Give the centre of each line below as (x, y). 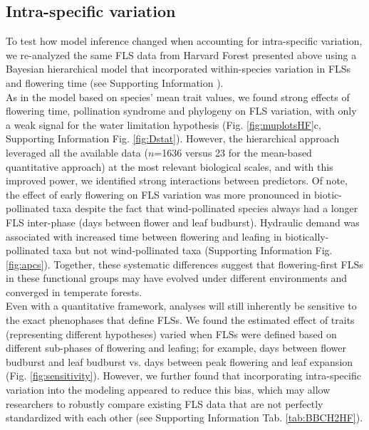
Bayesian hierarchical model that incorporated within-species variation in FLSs (178, 69)
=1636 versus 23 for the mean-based (233, 152)
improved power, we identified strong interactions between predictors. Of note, (177, 180)
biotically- (307, 236)
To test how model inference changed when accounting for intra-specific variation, (184, 41)
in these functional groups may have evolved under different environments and (177, 278)
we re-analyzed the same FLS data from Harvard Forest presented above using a (181, 54)
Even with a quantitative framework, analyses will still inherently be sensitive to (181, 306)
